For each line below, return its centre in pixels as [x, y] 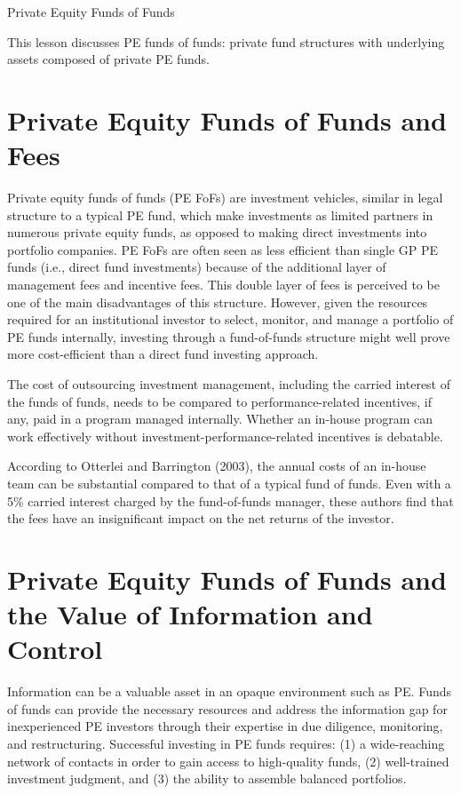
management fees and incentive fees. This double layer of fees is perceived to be [223, 285]
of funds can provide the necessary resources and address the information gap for [227, 708]
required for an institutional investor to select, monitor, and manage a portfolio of [230, 319]
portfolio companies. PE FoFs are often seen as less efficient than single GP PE [223, 249]
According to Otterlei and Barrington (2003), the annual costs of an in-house [217, 466]
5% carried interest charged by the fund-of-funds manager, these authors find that [230, 500]
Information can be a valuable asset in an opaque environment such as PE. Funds [230, 691]
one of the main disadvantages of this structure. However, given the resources [218, 302]
